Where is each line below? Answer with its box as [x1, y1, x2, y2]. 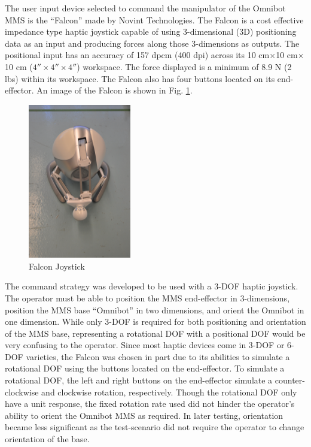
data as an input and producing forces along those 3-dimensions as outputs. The [5, 37, 300, 49]
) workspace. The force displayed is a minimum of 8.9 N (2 [77, 60, 292, 73]
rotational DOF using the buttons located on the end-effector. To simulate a [5, 362, 285, 374]
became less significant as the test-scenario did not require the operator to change [5, 421, 304, 433]
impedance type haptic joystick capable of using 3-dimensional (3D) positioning [5, 25, 297, 38]
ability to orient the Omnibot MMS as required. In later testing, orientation [5, 409, 283, 421]
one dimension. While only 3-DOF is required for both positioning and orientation [5, 315, 306, 328]
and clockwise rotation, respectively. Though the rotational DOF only [41, 385, 297, 398]
